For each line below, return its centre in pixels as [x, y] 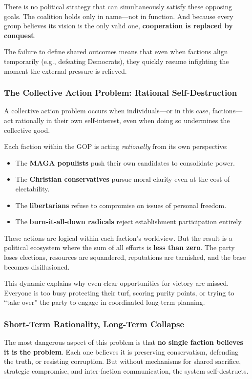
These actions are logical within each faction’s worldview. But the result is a [118, 238]
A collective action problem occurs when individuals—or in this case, [107, 111]
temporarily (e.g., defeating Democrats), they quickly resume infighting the [116, 61]
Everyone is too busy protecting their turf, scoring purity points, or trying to [119, 292]
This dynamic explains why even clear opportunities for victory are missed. [116, 283]
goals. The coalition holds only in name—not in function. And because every [119, 16]
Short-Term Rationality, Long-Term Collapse [94, 324]
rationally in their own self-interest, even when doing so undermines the [123, 120]
